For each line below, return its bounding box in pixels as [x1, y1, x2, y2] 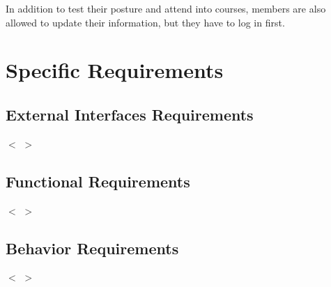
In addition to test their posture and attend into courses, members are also [6, 1, 326, 15]
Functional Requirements [6, 170, 190, 192]
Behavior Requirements [6, 237, 179, 258]
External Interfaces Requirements [6, 103, 254, 125]
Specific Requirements [6, 56, 224, 84]
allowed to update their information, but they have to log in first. [6, 15, 285, 29]
